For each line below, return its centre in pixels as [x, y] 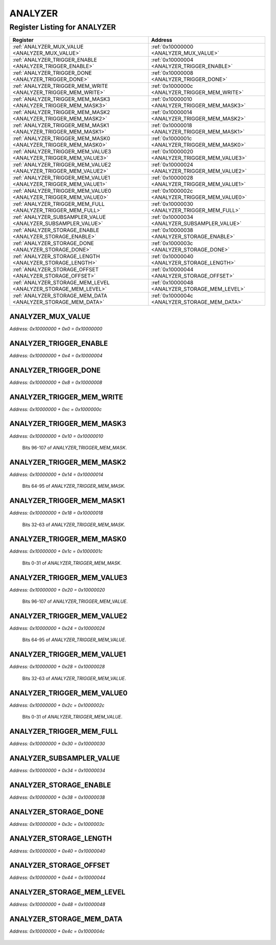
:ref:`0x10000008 [172, 73]
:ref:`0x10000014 [172, 112]
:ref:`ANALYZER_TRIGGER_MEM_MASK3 [61, 99]
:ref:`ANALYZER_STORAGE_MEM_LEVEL [61, 283]
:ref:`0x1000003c [172, 243]
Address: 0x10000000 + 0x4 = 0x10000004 [56, 355]
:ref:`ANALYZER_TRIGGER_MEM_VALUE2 [62, 165]
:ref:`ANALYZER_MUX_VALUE [48, 47]
